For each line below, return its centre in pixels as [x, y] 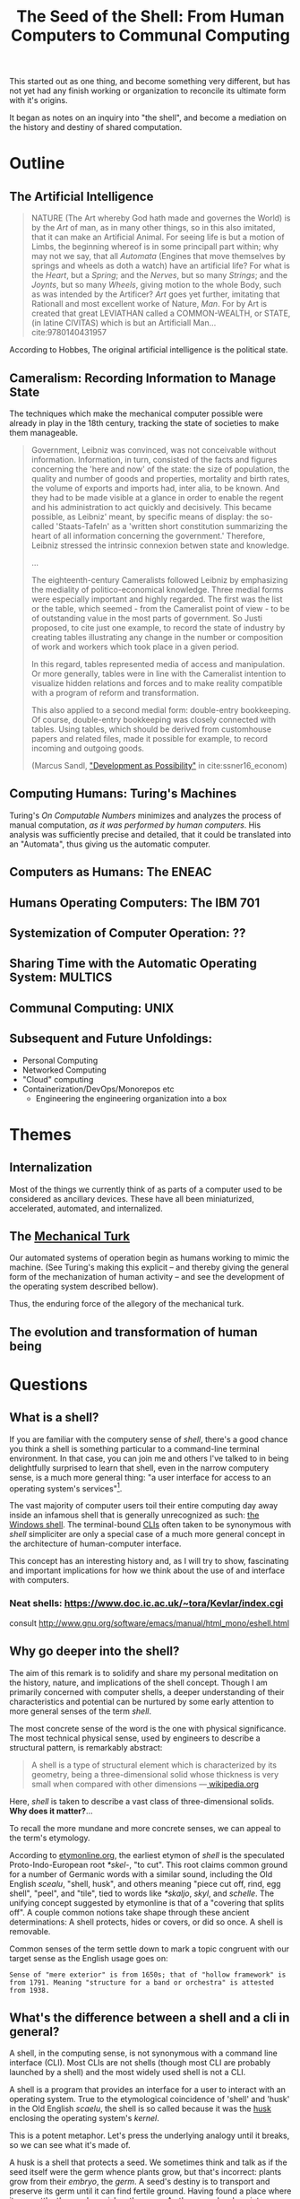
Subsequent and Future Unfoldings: [111, 1039]
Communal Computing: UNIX [92, 1008]
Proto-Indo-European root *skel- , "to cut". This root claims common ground [149, 1864]
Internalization [51, 1168]
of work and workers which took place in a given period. [135, 647]
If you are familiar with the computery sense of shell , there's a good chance [149, 1439]
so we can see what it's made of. [70, 2145]
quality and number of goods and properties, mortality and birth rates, [160, 478]
